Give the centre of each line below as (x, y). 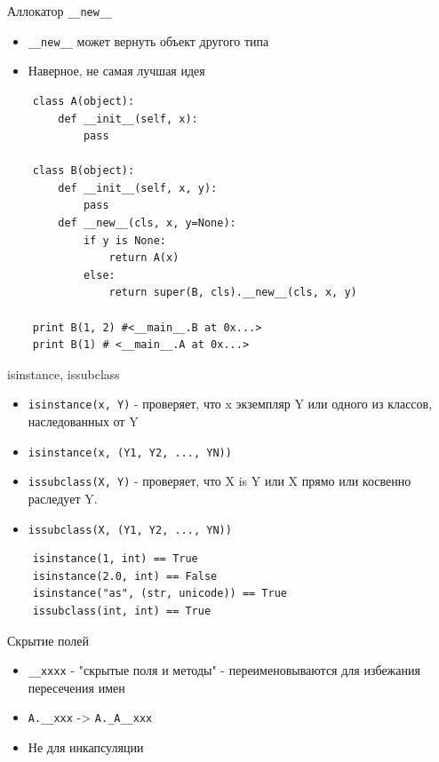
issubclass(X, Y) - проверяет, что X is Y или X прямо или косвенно (219, 481)
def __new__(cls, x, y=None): (147, 223)
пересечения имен (76, 687)
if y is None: (124, 240)
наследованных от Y (83, 421)
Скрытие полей (48, 640)
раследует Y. (63, 498)
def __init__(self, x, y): (138, 188)
